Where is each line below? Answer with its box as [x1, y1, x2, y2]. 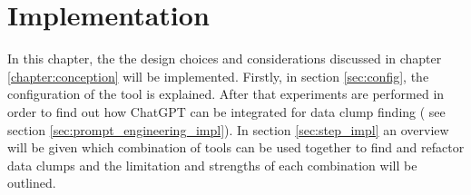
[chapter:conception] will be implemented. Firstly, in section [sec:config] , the [7, 66, 429, 85]
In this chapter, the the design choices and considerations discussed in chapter [7, 49, 442, 68]
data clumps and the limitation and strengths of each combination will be [7, 155, 417, 174]
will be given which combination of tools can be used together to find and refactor [7, 138, 465, 157]
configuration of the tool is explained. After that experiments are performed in [7, 84, 445, 103]
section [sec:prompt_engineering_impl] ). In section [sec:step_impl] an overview [7, 120, 449, 139]
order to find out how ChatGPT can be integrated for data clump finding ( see [7, 102, 446, 121]
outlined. [7, 173, 56, 192]
